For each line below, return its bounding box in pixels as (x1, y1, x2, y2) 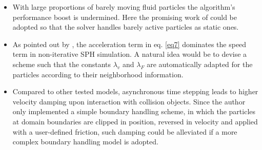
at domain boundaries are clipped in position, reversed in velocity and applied (12, 116, 258, 126)
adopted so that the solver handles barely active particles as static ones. (12, 22, 239, 32)
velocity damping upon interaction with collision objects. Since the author (12, 96, 246, 106)
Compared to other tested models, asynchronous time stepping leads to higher (12, 86, 258, 97)
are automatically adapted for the (147, 58, 253, 69)
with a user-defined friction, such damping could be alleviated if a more (12, 126, 237, 137)
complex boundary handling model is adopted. (12, 136, 158, 147)
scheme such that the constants (12, 58, 111, 69)
